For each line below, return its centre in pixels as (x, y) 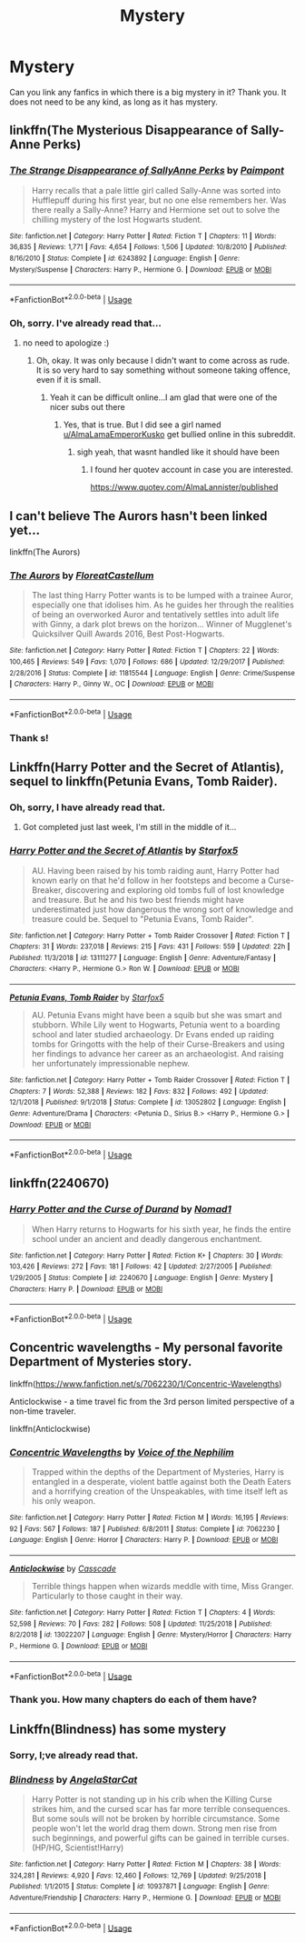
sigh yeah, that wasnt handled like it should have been (178, 452)
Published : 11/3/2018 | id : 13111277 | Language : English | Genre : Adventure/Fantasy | (143, 957)
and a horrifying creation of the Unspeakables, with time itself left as (160, 1491)
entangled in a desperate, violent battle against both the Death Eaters (162, 1482)
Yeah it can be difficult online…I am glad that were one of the (163, 397)
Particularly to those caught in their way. (107, 1596)
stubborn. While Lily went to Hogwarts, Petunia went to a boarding (156, 1025)
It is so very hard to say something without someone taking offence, (163, 370)
